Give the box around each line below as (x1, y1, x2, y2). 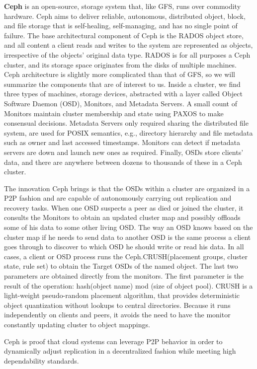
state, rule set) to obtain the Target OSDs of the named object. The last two (4, 261, 238, 271)
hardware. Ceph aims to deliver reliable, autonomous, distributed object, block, (4, 10, 246, 21)
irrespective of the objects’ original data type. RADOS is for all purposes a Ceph (4, 49, 251, 60)
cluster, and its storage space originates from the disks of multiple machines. (4, 59, 237, 70)
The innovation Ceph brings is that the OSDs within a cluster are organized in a (4, 183, 250, 193)
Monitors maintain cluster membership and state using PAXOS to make (4, 108, 224, 118)
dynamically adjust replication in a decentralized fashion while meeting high (4, 346, 236, 356)
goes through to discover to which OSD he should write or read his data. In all (4, 241, 244, 252)
